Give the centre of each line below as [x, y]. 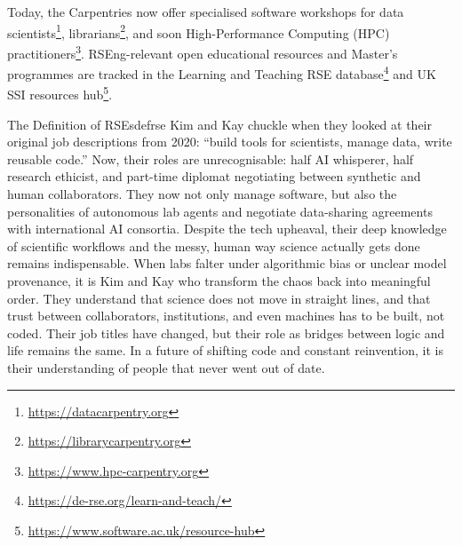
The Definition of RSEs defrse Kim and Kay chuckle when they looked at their [220, 124]
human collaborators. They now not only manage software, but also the [202, 193]
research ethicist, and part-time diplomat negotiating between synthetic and [214, 176]
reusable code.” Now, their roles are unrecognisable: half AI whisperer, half [211, 158]
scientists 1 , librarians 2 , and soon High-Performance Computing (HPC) [199, 31]
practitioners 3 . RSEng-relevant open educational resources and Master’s [203, 51]
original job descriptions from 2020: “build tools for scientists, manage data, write [230, 142]
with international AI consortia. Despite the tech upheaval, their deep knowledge [227, 229]
